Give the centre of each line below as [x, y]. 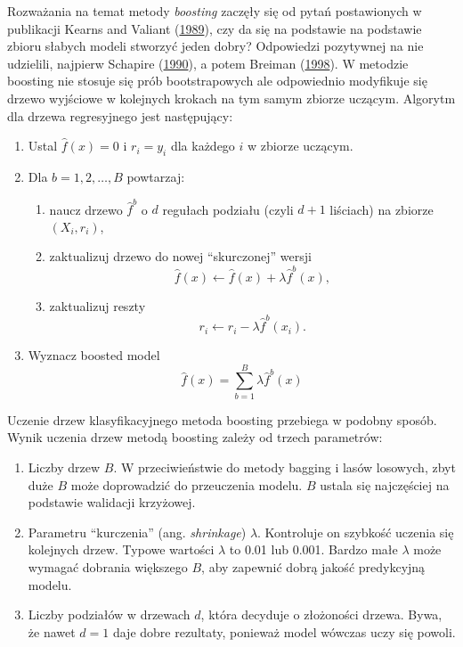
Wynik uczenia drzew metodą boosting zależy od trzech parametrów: [195, 437]
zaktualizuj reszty [97, 305]
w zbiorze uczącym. [301, 146]
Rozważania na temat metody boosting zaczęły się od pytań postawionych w [215, 11]
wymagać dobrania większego [108, 566]
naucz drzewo [86, 209]
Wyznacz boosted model [94, 355]
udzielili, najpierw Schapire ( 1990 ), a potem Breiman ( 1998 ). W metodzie [208, 63]
